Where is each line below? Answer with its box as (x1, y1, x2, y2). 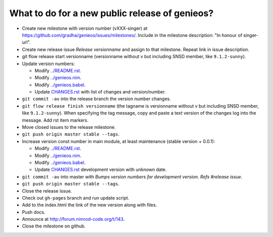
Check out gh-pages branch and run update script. (22, 195, 129, 201)
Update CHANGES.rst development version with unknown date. (34, 167, 167, 173)
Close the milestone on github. (22, 223, 86, 229)
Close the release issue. (22, 187, 72, 194)
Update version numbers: (22, 61, 75, 67)
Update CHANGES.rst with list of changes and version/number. (34, 89, 166, 95)
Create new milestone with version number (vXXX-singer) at (22, 25, 148, 31)
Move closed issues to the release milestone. (22, 124, 116, 130)
